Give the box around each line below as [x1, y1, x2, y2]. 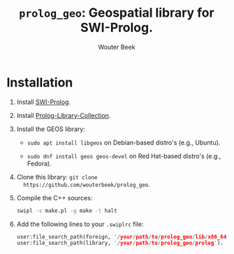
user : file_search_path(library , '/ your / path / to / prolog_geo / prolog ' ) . [16, 239, 224, 247]
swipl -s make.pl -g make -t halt [16, 207, 117, 214]
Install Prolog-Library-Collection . [16, 111, 111, 119]
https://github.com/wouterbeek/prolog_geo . [23, 180, 151, 188]
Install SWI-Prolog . [16, 98, 71, 106]
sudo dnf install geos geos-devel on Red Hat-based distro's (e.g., [27, 151, 221, 160]
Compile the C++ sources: [16, 193, 93, 202]
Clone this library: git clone [16, 172, 98, 181]
